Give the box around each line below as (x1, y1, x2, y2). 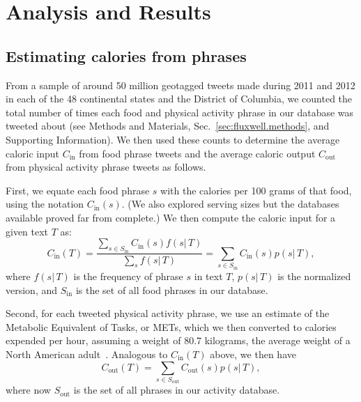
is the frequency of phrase (73, 268, 183, 283)
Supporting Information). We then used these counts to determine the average (6, 132, 340, 146)
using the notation (6, 196, 84, 211)
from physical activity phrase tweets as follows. (6, 160, 206, 174)
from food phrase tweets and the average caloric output (79, 146, 316, 160)
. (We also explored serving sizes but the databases (121, 196, 339, 211)
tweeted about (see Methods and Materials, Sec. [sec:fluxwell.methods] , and (6, 118, 330, 133)
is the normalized (277, 268, 351, 283)
